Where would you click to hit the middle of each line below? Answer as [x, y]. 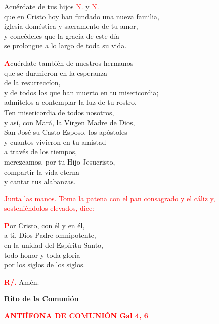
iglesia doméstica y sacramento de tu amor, [71, 26]
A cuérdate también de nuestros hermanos [69, 62]
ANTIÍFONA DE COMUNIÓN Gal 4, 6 [76, 316]
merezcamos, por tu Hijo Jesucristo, [60, 161]
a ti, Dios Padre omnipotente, [50, 235]
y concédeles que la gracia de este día [62, 36]
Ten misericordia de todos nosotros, [59, 112]
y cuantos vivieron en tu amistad [55, 142]
